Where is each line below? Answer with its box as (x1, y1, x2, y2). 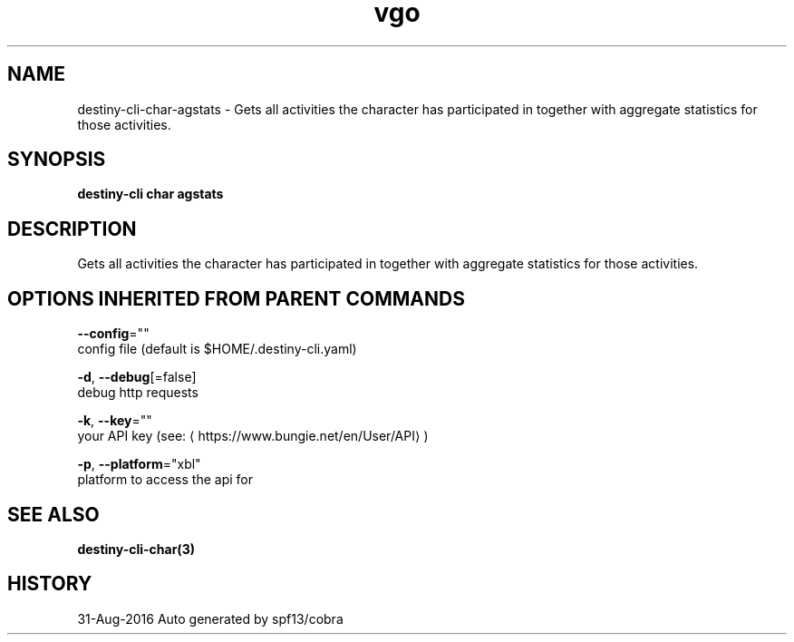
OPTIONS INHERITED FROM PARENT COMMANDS (7, 287, 465, 310)
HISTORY (7, 572, 92, 596)
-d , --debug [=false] (77, 369, 197, 385)
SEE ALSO (7, 502, 100, 526)
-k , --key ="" (77, 413, 152, 429)
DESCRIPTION (7, 217, 137, 240)
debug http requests (77, 384, 198, 401)
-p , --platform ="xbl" (77, 456, 201, 472)
